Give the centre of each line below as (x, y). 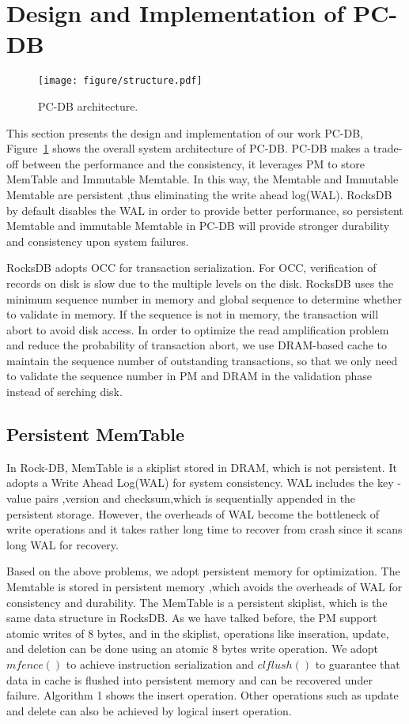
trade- (388, 148)
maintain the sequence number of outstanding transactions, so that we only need (202, 360)
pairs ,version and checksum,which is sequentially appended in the (195, 498)
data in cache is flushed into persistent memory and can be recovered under (189, 679)
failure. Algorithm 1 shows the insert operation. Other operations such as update (203, 695)
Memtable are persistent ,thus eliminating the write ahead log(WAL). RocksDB (199, 194)
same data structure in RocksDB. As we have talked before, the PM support (192, 618)
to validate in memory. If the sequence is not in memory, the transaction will (193, 314)
